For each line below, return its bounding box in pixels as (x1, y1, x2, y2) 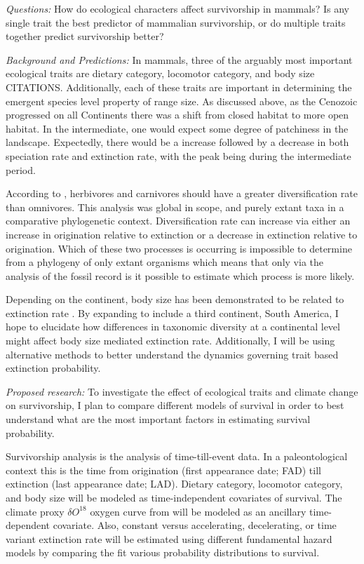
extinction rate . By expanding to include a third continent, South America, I (6, 305, 339, 320)
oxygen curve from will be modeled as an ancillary (90, 504, 306, 518)
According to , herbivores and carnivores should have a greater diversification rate (6, 186, 358, 201)
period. (6, 162, 36, 177)
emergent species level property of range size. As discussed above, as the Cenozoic (6, 93, 358, 108)
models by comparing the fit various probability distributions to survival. (6, 545, 320, 560)
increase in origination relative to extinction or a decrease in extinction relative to (6, 227, 358, 241)
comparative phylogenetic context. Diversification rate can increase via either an (6, 213, 351, 228)
